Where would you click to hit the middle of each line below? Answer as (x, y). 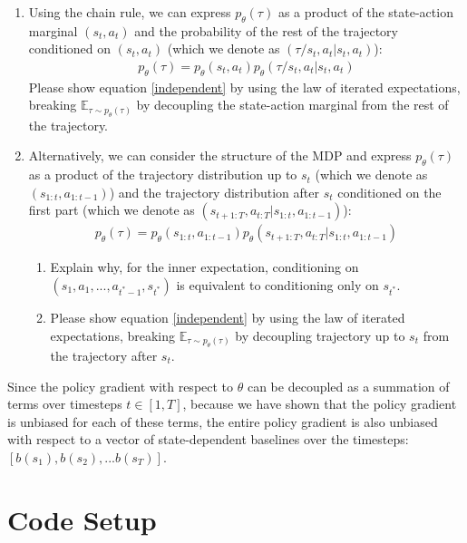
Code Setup (82, 519)
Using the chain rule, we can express (130, 12)
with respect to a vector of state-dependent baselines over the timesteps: (208, 439)
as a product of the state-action (365, 12)
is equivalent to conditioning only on (277, 285)
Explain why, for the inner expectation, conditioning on (204, 267)
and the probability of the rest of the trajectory (266, 30)
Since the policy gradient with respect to (121, 386)
